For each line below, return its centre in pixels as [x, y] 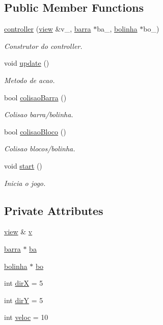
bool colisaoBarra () [35, 97]
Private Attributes [54, 210]
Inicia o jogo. [25, 183]
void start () [23, 165]
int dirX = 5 [24, 283]
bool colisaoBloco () [35, 131]
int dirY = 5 [24, 300]
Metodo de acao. [30, 80]
